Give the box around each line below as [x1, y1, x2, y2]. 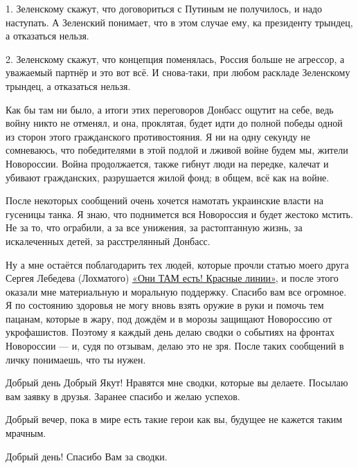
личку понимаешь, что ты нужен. [6, 352, 146, 366]
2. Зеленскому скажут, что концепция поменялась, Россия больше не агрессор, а [6, 51, 345, 66]
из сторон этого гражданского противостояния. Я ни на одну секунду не [6, 129, 310, 143]
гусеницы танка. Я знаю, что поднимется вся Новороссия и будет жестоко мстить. [6, 206, 353, 221]
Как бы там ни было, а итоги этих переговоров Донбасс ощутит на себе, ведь [6, 102, 334, 116]
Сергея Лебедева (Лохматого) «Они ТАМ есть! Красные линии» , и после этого [6, 271, 339, 285]
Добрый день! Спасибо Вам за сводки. [6, 449, 168, 463]
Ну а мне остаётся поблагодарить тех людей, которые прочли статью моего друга [6, 257, 349, 271]
